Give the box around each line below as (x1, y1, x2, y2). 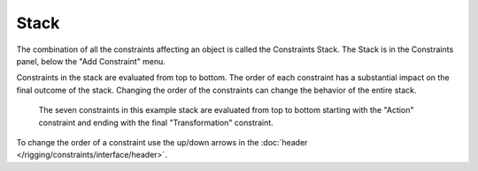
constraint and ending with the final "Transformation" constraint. (38, 117, 274, 128)
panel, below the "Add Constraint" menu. (16, 56, 166, 66)
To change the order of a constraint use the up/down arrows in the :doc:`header (16, 137, 308, 147)
